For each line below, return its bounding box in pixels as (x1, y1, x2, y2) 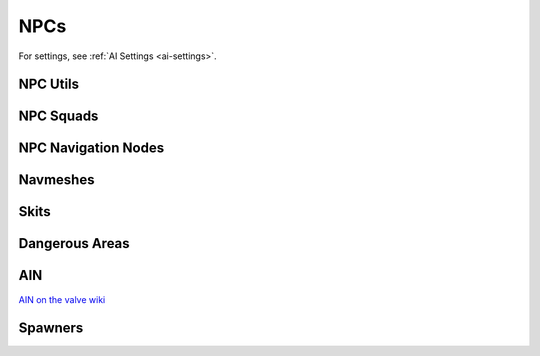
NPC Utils (18, 76, 80, 93)
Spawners (18, 320, 84, 337)
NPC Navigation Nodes (18, 140, 165, 157)
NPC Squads (18, 108, 99, 125)
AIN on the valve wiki (18, 293, 106, 305)
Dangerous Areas (18, 235, 130, 252)
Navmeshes (18, 171, 95, 189)
